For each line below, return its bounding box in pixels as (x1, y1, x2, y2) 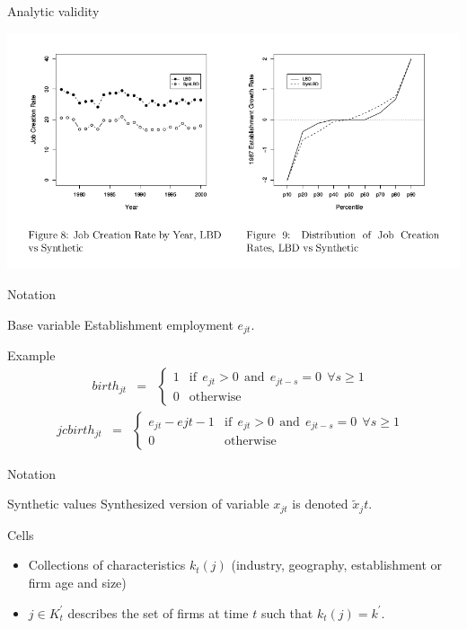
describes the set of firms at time (67, 603, 249, 622)
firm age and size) (28, 573, 127, 591)
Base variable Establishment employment (7, 314, 233, 333)
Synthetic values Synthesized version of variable (7, 494, 269, 513)
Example (7, 346, 56, 365)
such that (260, 603, 313, 622)
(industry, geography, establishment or (231, 555, 443, 574)
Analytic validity (7, 2, 100, 20)
